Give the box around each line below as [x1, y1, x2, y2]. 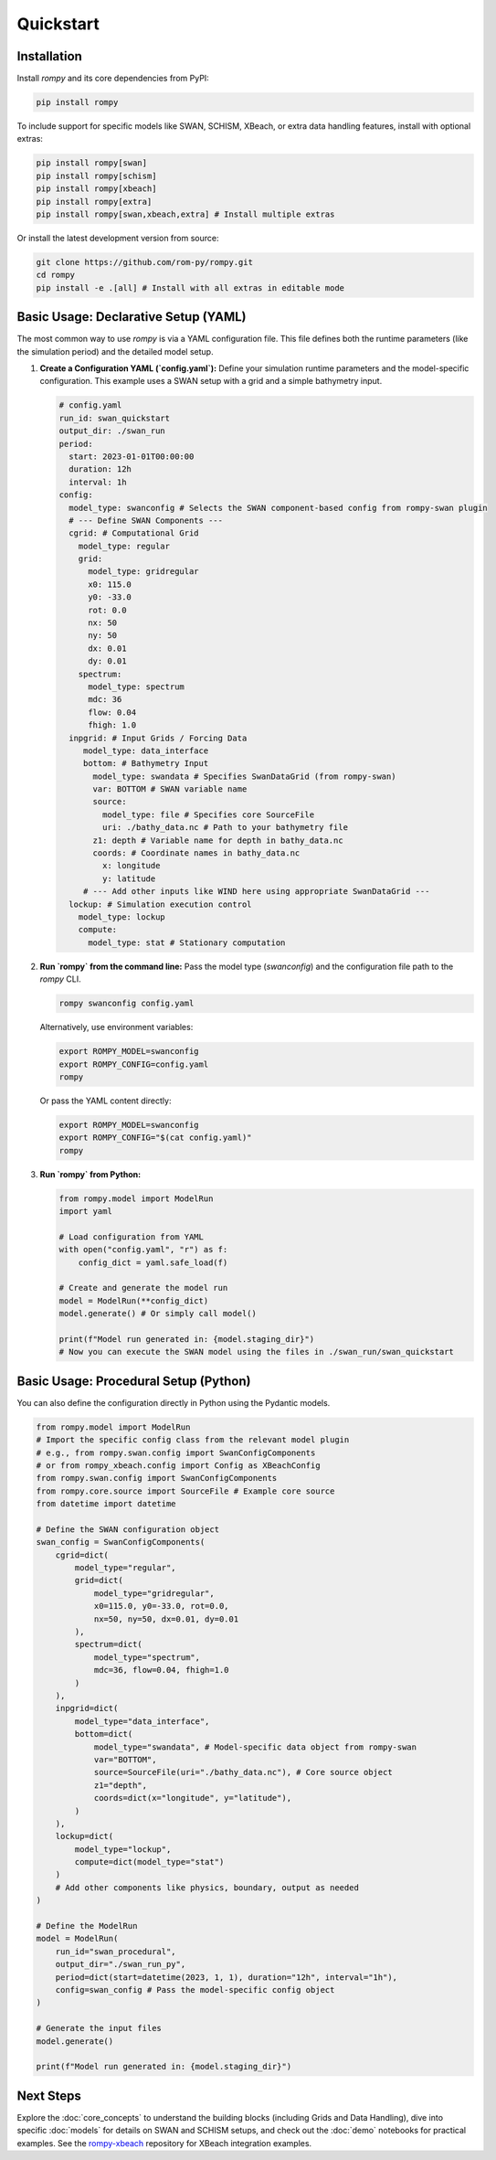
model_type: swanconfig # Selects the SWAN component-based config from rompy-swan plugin [69, 503, 488, 513]
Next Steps [16, 2088, 81, 2103]
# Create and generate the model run [58, 1282, 228, 1293]
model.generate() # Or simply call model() [58, 1308, 258, 1319]
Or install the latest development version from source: [16, 232, 219, 243]
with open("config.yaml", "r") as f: [58, 1244, 228, 1255]
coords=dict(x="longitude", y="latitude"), [93, 1793, 292, 1804]
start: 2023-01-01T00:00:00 [69, 451, 195, 462]
